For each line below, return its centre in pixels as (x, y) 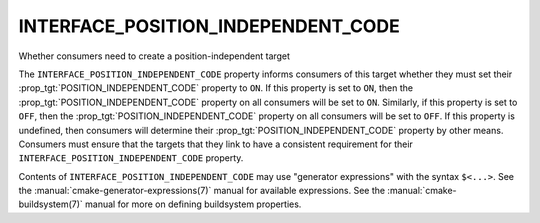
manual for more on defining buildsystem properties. (193, 204)
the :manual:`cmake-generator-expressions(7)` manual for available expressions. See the (201, 191)
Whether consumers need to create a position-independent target (154, 56)
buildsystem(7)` (51, 204)
